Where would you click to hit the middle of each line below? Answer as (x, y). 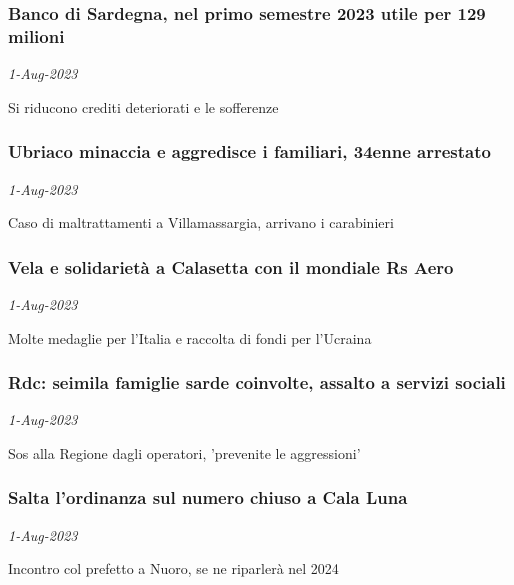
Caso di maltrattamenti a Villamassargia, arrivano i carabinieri (201, 222)
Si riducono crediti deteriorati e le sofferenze (143, 106)
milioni (36, 35)
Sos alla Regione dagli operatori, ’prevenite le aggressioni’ (184, 452)
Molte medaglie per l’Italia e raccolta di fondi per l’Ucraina (190, 337)
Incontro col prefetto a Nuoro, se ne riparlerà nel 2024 (173, 568)
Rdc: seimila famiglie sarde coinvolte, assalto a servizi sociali (257, 382)
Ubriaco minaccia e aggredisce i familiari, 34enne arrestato (249, 151)
